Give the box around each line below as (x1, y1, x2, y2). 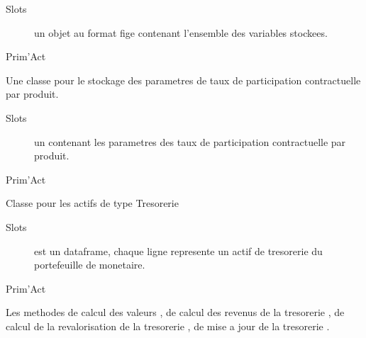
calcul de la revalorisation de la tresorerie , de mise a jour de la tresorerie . (6, 318, 330, 333)
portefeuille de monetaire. (34, 257, 145, 272)
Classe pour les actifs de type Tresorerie (6, 196, 179, 210)
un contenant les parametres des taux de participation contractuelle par (34, 134, 346, 149)
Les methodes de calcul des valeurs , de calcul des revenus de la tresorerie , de (6, 305, 345, 320)
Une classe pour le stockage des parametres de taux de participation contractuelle (6, 72, 361, 87)
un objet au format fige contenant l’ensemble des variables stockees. (34, 25, 328, 40)
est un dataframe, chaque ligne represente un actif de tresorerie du (34, 243, 323, 258)
